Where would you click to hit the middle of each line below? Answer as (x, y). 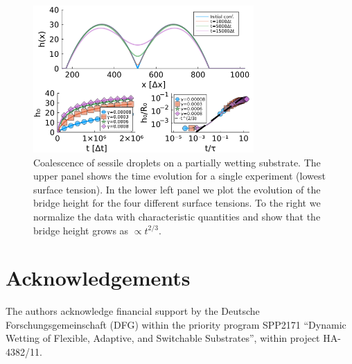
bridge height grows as (81, 230)
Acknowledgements (98, 278)
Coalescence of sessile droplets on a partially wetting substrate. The (177, 162)
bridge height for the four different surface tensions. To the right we (177, 203)
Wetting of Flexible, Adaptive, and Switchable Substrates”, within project (163, 338)
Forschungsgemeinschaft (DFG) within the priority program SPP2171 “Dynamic (176, 324)
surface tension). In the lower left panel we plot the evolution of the (177, 189)
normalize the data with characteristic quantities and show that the (177, 216)
